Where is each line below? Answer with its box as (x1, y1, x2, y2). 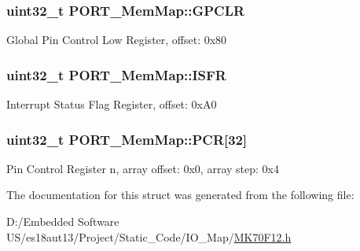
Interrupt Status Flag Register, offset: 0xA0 (6, 96, 217, 113)
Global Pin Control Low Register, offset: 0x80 (6, 31, 227, 48)
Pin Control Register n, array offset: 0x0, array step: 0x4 (6, 160, 279, 176)
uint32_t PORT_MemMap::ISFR (6, 65, 226, 84)
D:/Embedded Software (6, 213, 119, 230)
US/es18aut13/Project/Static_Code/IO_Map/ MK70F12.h (6, 228, 292, 245)
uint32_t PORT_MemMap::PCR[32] (6, 129, 248, 149)
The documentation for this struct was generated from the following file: (6, 186, 354, 203)
